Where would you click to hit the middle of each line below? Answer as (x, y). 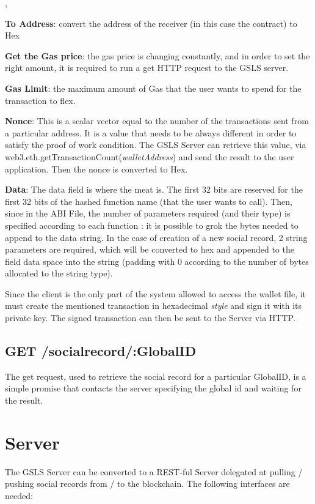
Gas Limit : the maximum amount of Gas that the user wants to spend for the (153, 88)
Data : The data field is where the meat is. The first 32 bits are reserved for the (154, 189)
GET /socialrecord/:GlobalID (101, 351)
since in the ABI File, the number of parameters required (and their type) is (148, 213)
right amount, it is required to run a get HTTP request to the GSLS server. (147, 68)
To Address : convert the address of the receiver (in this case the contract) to (151, 23)
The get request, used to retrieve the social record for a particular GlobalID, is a (156, 376)
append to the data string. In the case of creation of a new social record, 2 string (156, 237)
